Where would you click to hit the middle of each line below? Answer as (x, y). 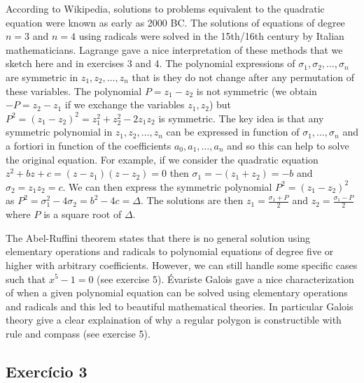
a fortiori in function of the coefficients (89, 145)
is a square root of (83, 214)
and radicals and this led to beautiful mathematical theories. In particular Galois (180, 306)
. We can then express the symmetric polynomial (167, 186)
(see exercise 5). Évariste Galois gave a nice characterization (225, 279)
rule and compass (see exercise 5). (78, 333)
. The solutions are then (192, 200)
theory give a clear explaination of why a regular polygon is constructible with (174, 320)
